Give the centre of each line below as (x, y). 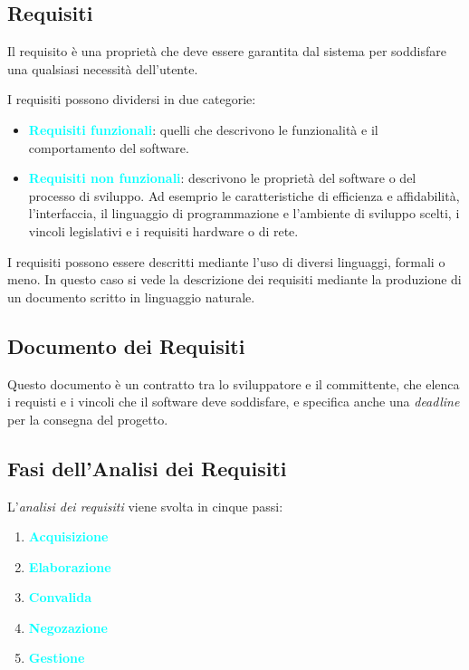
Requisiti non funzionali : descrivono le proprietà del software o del (222, 178)
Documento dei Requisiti (126, 345)
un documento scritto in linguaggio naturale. (131, 297)
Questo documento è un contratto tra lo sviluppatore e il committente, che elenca (234, 383)
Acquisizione (68, 536)
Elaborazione (70, 566)
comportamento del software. (109, 147)
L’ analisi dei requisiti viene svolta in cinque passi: (145, 506)
